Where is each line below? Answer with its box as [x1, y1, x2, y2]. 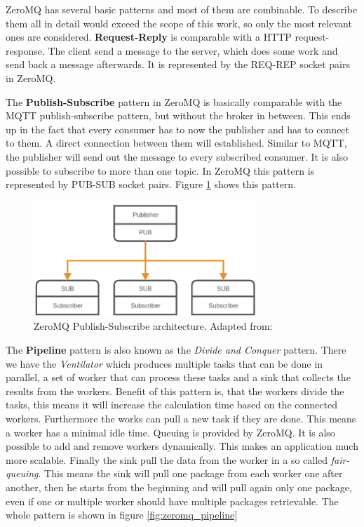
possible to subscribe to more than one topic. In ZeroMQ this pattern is [6, 163, 315, 178]
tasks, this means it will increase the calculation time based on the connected [6, 397, 337, 412]
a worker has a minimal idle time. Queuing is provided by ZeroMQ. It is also [6, 425, 335, 439]
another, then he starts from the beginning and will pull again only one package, [6, 480, 352, 495]
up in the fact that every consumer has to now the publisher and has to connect [6, 121, 350, 136]
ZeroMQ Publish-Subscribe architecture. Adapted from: [34, 319, 273, 333]
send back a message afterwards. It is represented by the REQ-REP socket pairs [6, 57, 350, 72]
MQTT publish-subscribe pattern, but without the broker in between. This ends [6, 108, 351, 123]
